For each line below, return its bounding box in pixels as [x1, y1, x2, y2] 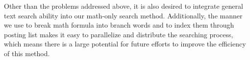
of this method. [4, 48, 50, 58]
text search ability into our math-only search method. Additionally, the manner [4, 10, 243, 20]
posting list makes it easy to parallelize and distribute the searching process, [4, 29, 233, 39]
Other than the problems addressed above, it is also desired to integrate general [4, 1, 243, 11]
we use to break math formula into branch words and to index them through [4, 20, 234, 30]
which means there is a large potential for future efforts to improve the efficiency [4, 39, 246, 49]
